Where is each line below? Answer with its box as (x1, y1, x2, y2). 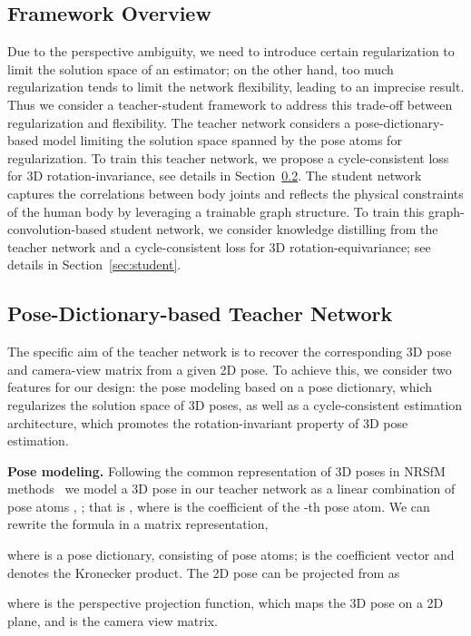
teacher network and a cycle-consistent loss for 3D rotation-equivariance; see (7, 237, 431, 256)
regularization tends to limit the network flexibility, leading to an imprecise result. (7, 77, 465, 96)
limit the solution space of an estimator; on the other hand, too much (7, 59, 394, 78)
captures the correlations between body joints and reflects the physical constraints (7, 183, 464, 202)
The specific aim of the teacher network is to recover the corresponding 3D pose (7, 342, 452, 361)
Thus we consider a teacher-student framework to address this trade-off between (7, 94, 453, 113)
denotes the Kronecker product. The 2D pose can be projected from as (7, 563, 400, 582)
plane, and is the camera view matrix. (7, 611, 218, 630)
